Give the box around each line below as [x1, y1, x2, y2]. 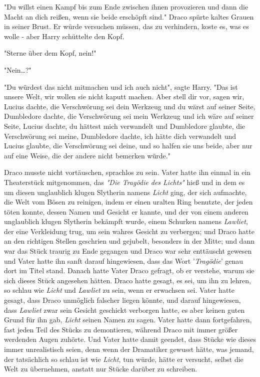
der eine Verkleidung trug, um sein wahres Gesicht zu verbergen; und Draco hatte [4, 226, 254, 236]
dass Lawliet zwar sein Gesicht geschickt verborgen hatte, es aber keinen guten [4, 304, 245, 315]
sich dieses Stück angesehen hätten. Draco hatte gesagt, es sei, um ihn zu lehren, [4, 275, 251, 285]
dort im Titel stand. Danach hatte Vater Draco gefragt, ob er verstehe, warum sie [4, 265, 254, 276]
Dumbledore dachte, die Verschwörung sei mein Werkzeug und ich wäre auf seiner [4, 111, 254, 121]
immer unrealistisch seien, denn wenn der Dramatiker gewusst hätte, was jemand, [4, 344, 254, 354]
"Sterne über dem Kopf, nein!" [4, 48, 96, 58]
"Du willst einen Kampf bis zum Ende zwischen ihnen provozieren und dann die [4, 2, 248, 12]
